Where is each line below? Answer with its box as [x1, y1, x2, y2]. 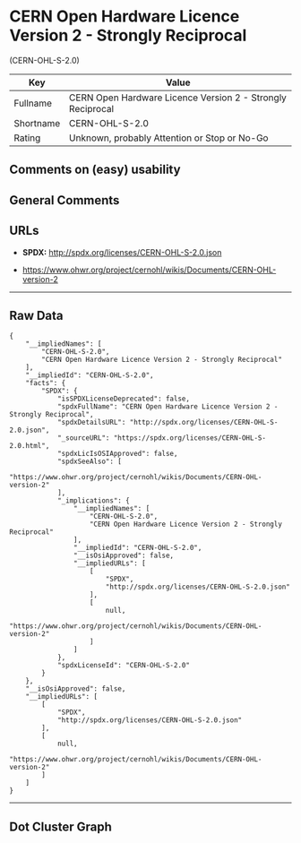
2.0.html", [9, 442, 50, 451]
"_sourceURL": [56, 434, 110, 443]
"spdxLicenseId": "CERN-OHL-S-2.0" [56, 661, 191, 670]
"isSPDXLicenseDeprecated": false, [56, 394, 191, 404]
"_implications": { [56, 496, 130, 505]
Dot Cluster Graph [9, 819, 112, 834]
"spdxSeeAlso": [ [56, 457, 123, 467]
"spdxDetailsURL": [56, 418, 126, 427]
